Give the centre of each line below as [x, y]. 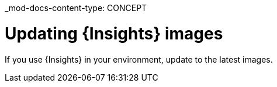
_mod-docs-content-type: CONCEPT [76, 8]
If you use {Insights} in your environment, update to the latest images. [139, 59]
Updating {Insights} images [114, 33]
